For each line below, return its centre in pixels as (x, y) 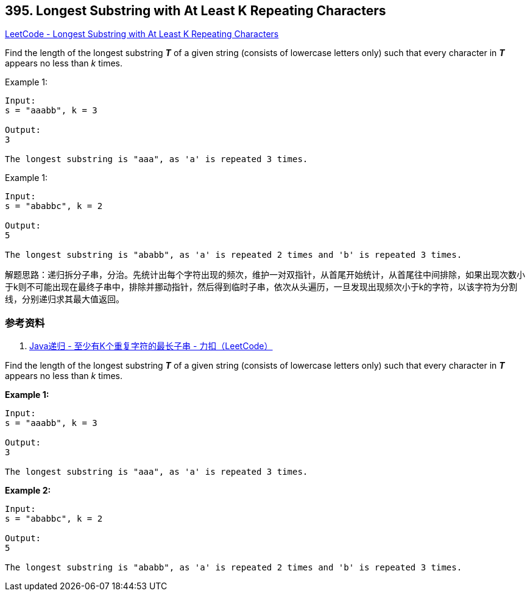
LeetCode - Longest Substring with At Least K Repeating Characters (142, 34)
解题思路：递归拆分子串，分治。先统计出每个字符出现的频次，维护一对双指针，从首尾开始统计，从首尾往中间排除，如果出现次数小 (265, 275)
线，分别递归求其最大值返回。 (65, 299)
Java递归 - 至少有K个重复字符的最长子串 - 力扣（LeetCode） (151, 346)
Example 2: (28, 491)
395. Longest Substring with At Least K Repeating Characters (196, 11)
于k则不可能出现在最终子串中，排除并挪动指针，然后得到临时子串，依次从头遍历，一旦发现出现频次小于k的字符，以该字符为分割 (261, 287)
